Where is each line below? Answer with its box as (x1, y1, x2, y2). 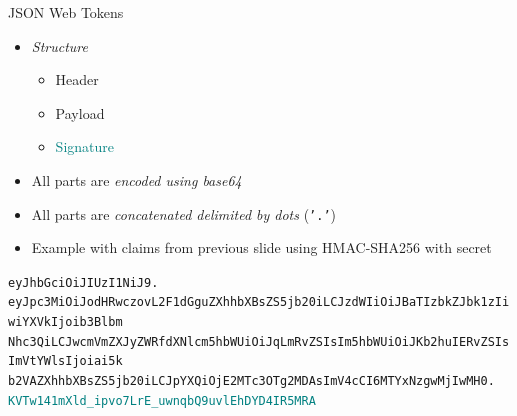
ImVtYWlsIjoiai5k (8, 354, 123, 369)
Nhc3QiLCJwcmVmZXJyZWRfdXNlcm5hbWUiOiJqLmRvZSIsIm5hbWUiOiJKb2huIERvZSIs (8, 334, 510, 349)
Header (55, 69, 99, 90)
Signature (55, 136, 114, 157)
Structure (31, 35, 88, 56)
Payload (55, 102, 105, 123)
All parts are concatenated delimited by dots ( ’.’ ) (31, 203, 337, 224)
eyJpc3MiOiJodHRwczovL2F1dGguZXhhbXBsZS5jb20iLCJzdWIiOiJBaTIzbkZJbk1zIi (8, 295, 510, 310)
